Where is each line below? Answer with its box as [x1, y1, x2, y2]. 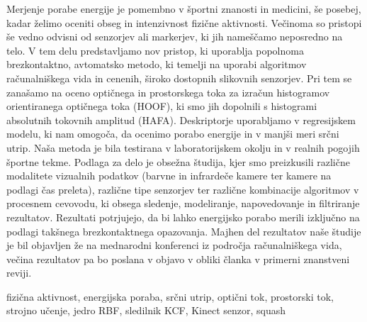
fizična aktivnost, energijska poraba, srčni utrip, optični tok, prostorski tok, [6, 289, 334, 304]
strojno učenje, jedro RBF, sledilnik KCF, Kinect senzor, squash [6, 303, 286, 318]
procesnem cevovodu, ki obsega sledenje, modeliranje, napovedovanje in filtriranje [6, 196, 360, 211]
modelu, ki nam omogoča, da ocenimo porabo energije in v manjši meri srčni [6, 126, 339, 141]
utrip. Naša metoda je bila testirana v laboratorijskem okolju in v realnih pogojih [6, 140, 360, 155]
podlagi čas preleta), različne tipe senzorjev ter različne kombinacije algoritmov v [6, 182, 359, 196]
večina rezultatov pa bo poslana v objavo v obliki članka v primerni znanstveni [6, 251, 350, 266]
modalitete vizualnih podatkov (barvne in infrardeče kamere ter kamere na [6, 168, 332, 183]
